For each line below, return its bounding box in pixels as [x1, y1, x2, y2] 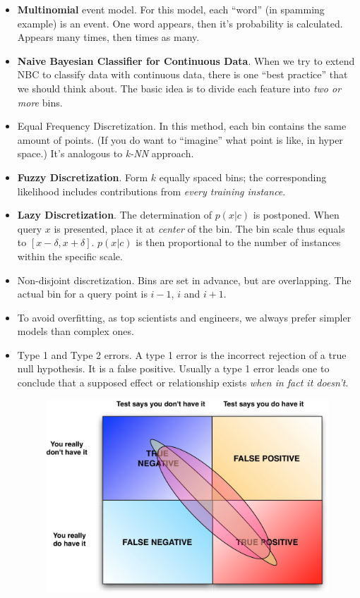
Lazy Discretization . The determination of [17, 207, 212, 222]
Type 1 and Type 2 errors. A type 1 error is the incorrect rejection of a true [17, 347, 347, 362]
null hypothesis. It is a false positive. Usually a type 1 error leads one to [17, 361, 330, 376]
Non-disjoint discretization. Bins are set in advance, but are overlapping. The [17, 272, 352, 287]
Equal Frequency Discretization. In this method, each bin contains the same [17, 118, 347, 133]
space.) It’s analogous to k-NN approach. [17, 146, 194, 161]
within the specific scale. [17, 248, 123, 263]
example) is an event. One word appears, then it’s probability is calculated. [17, 16, 343, 30]
